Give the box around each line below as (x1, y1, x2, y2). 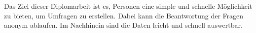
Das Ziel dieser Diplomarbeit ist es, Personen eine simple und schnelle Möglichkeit (4, 1, 253, 11)
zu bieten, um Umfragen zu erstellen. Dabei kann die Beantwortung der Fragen (4, 10, 244, 20)
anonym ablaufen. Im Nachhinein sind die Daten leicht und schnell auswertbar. (4, 20, 243, 30)
